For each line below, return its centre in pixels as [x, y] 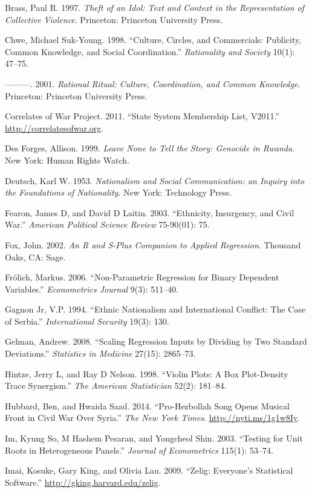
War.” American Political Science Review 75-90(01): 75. [107, 224]
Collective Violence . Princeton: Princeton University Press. [114, 19]
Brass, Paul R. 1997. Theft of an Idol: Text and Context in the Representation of [155, 7]
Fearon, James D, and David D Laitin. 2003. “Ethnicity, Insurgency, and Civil [150, 212]
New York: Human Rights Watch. [67, 160]
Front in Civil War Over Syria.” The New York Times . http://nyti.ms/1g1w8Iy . [152, 418]
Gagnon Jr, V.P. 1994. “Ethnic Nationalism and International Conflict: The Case [155, 309]
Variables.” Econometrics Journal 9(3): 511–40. [92, 289]
